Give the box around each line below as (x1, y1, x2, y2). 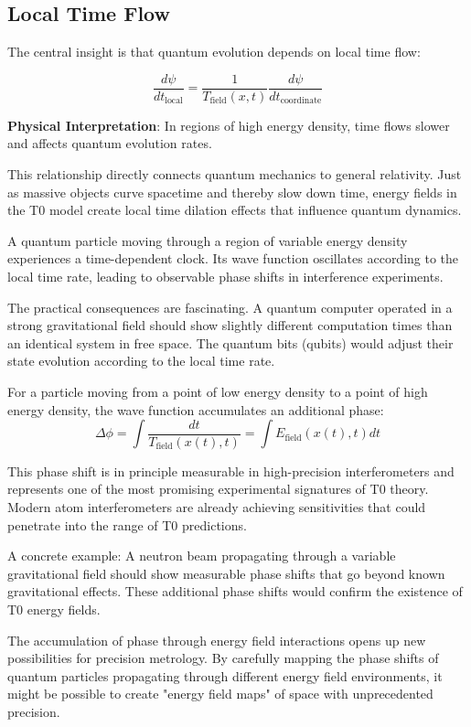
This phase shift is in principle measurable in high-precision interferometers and (7, 461, 455, 480)
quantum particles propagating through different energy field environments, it (7, 666, 443, 685)
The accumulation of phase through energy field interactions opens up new (7, 630, 426, 649)
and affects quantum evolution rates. (7, 134, 212, 153)
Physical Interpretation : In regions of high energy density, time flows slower (7, 115, 450, 134)
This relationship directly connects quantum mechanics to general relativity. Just (7, 165, 462, 184)
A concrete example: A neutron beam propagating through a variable (7, 546, 396, 565)
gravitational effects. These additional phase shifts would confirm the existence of (7, 582, 463, 601)
